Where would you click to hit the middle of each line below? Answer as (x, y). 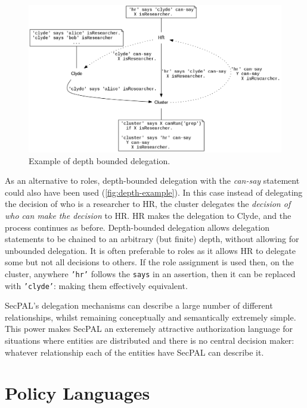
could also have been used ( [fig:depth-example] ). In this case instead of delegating (154, 192)
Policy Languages (77, 393)
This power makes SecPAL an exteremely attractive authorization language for (149, 329)
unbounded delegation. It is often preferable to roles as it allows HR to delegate (150, 250)
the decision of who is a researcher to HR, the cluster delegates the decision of (148, 204)
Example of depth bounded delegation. (100, 160)
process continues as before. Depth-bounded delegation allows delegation (137, 227)
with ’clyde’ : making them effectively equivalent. (96, 285)
